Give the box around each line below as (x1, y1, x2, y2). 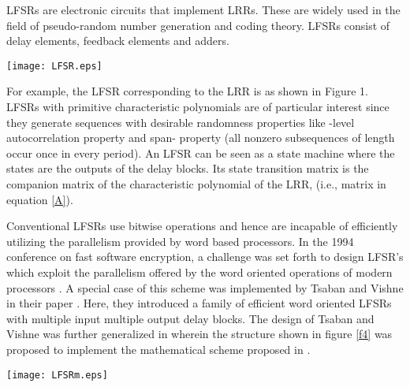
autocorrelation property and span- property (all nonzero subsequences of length (6, 129, 395, 146)
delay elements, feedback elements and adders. (6, 32, 229, 49)
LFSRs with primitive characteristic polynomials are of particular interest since (6, 99, 389, 115)
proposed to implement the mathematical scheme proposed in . (6, 340, 311, 357)
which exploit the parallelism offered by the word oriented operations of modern (6, 263, 393, 280)
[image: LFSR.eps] (6, 60, 102, 72)
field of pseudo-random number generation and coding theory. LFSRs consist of (6, 17, 390, 33)
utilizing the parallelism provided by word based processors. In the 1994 (6, 233, 354, 249)
